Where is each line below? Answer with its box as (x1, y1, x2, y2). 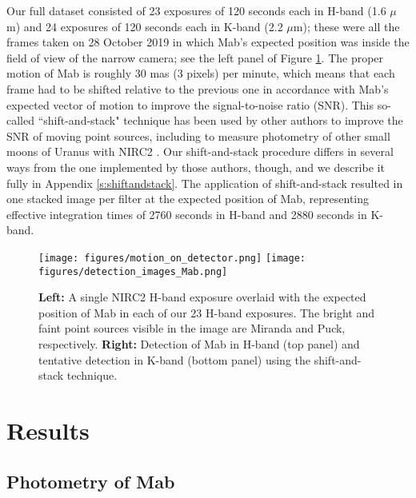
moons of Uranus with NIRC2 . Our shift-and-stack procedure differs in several (6, 143, 394, 160)
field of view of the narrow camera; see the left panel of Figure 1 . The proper (6, 49, 384, 66)
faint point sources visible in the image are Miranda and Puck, (38, 320, 346, 337)
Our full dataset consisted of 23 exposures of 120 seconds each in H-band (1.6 (6, 2, 386, 18)
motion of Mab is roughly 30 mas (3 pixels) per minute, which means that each (6, 65, 395, 82)
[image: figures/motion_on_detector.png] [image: (38, 252, 306, 264)
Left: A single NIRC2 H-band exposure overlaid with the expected (38, 289, 366, 305)
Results (6, 413, 90, 446)
